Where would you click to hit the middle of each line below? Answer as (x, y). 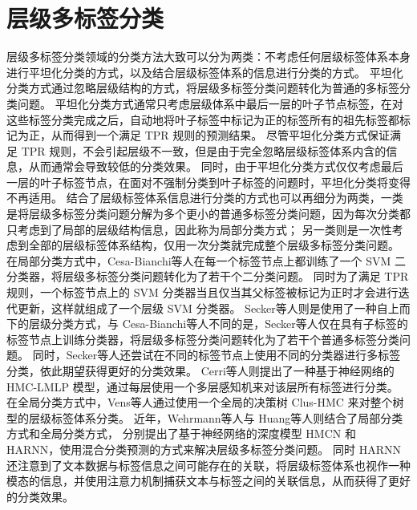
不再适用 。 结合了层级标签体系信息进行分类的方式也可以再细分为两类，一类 (205, 198)
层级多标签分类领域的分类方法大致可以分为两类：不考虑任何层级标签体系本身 (208, 57)
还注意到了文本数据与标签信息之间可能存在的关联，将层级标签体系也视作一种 (208, 465)
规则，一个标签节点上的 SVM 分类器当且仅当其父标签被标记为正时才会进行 (202, 292)
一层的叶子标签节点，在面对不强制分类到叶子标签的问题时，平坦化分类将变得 (208, 182)
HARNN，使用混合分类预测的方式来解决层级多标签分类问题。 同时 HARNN (204, 449)
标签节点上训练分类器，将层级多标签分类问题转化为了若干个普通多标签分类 (203, 339)
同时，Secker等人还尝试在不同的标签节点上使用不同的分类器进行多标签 (217, 355)
